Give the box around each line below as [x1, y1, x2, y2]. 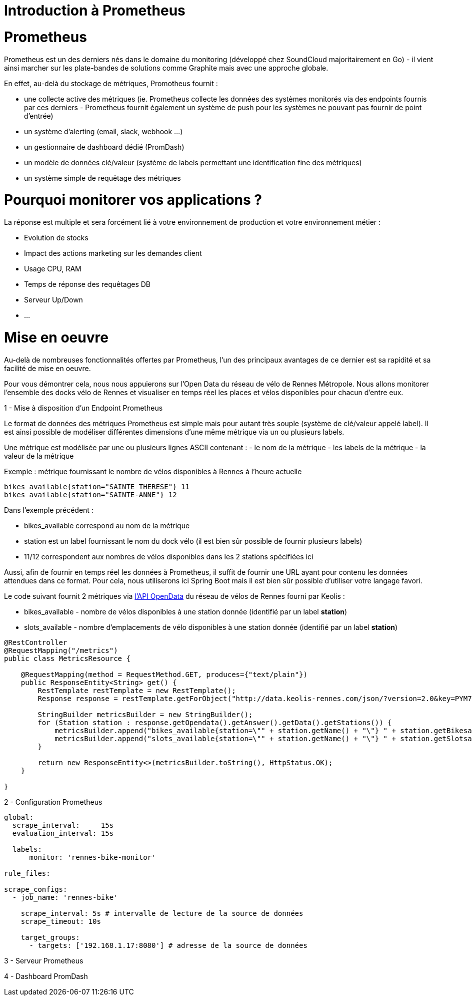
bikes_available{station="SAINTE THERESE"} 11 [4, 482, 189, 491]
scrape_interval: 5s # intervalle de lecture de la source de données [20, 909, 303, 917]
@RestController [4, 638, 67, 646]
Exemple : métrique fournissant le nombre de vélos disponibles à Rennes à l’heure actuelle [4, 467, 302, 476]
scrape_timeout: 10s [20, 917, 101, 925]
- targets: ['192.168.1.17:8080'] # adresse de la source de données [29, 941, 307, 949]
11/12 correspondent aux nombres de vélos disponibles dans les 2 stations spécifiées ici [24, 552, 313, 561]
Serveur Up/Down [24, 295, 83, 304]
